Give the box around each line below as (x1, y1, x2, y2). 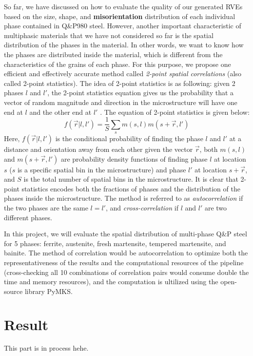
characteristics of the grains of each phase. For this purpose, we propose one (4, 59, 231, 69)
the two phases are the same (4, 202, 88, 212)
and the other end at (29, 106, 92, 117)
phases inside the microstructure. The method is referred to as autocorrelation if (4, 193, 243, 203)
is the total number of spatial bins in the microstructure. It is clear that (23, 174, 238, 184)
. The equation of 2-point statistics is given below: (100, 106, 250, 117)
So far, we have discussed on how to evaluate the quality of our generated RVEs (4, 1, 243, 11)
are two (204, 202, 227, 212)
